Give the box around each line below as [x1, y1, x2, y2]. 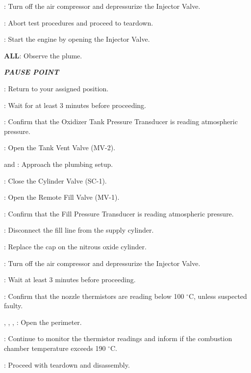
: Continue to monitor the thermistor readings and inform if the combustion [4, 333, 232, 344]
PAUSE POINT [4, 67, 59, 77]
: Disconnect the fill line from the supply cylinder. [4, 225, 154, 235]
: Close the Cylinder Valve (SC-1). [4, 175, 107, 186]
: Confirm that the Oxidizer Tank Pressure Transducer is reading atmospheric [4, 116, 238, 127]
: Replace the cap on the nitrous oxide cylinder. [4, 241, 147, 251]
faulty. [4, 300, 23, 311]
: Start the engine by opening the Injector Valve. [4, 34, 150, 44]
